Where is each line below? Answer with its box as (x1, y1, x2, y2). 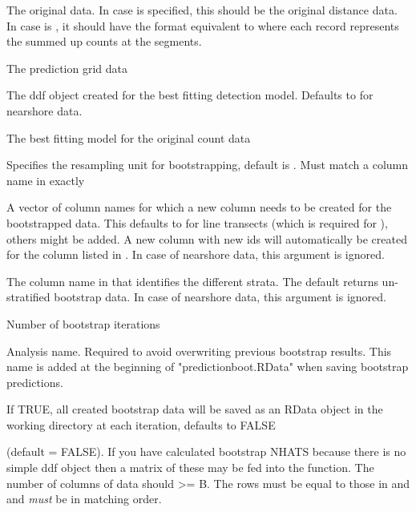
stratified (6, 288, 50, 305)
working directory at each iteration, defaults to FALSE (6, 416, 276, 433)
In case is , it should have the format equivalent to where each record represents (6, 17, 399, 34)
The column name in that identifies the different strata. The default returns (6, 272, 378, 289)
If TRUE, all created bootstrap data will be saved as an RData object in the (6, 401, 383, 417)
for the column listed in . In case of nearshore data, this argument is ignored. (6, 246, 385, 263)
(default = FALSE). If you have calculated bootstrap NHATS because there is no (6, 443, 406, 460)
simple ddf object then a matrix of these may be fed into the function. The (6, 459, 374, 476)
